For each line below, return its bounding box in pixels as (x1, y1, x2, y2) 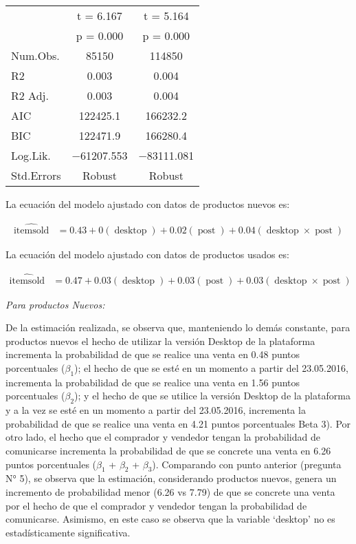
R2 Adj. (11, 87, 49, 103)
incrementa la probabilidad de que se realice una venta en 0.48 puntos (5, 347, 300, 362)
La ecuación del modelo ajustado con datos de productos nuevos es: (5, 197, 290, 211)
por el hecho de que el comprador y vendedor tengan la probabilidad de (5, 498, 307, 512)
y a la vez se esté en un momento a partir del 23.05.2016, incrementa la (5, 403, 306, 417)
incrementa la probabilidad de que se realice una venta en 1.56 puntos (5, 375, 300, 389)
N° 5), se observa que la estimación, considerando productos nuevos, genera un (5, 471, 337, 485)
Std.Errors (11, 167, 61, 183)
